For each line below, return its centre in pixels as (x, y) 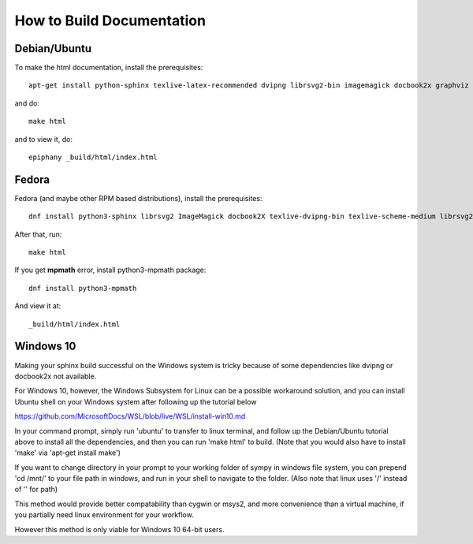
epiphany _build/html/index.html (93, 157)
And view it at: (38, 306)
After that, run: (38, 234)
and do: (27, 103)
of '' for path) (36, 490)
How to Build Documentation (110, 20)
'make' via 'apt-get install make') (68, 453)
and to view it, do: (43, 139)
